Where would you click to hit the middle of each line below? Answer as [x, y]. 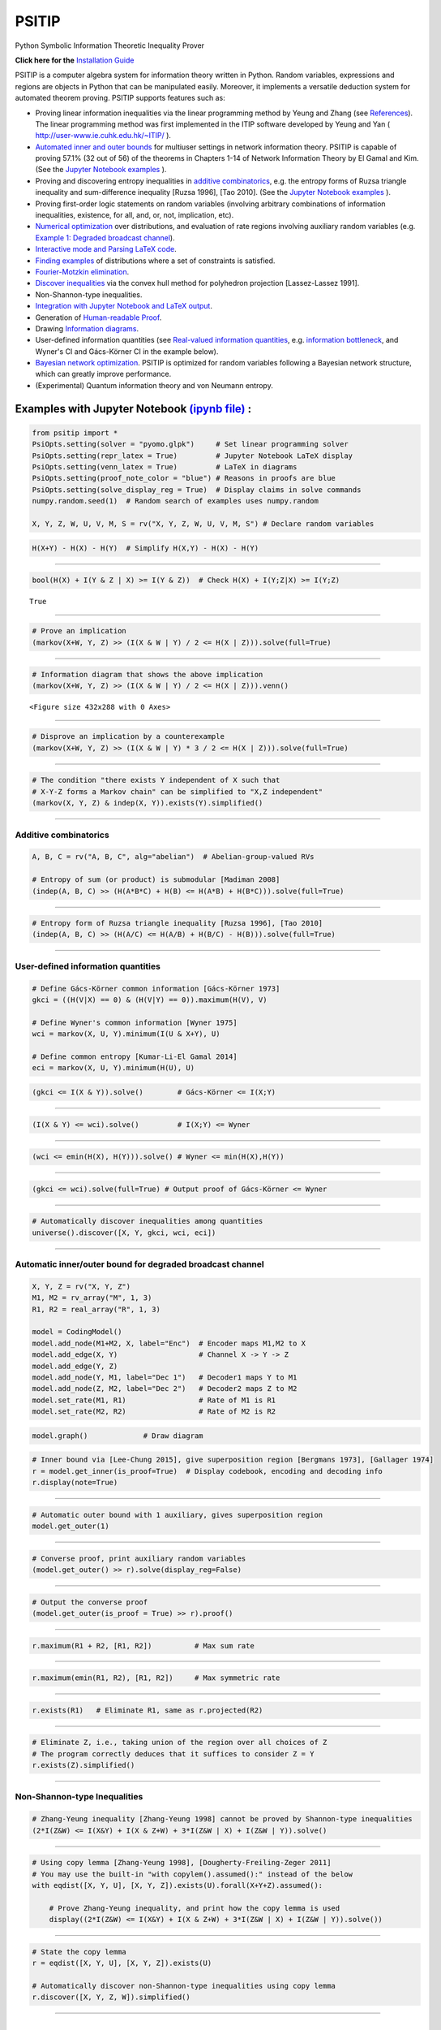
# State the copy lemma [79, 1952]
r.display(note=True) [75, 1483]
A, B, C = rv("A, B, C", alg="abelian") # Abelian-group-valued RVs [173, 857]
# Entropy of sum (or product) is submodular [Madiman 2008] [156, 880]
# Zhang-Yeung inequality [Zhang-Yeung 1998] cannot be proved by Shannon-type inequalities [222, 1819]
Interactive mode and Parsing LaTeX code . [106, 249]
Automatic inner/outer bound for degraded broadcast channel [139, 1264]
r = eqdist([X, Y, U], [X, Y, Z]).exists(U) [122, 1963]
